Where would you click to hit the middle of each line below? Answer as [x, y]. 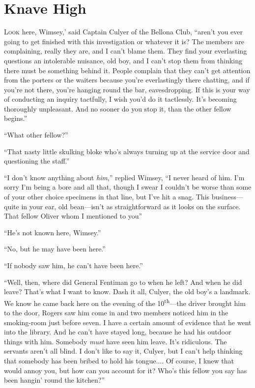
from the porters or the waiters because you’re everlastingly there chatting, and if [127, 80]
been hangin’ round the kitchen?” [55, 380]
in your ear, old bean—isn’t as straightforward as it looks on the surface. [131, 206]
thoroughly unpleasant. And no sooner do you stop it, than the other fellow [118, 108]
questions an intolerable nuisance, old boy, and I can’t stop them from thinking [123, 60]
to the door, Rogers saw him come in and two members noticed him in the [116, 313]
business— [227, 197]
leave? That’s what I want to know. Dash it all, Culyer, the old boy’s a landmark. [127, 291]
